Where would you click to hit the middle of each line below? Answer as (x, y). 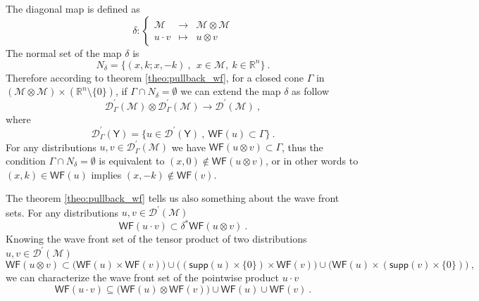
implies (106, 174)
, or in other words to (312, 160)
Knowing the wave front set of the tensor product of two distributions (156, 239)
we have (189, 147)
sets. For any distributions (62, 212)
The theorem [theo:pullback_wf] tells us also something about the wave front (173, 198)
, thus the (303, 147)
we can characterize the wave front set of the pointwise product (142, 277)
